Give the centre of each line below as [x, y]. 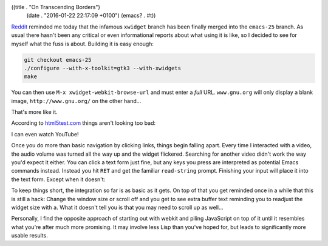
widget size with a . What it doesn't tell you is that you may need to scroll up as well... [118, 207]
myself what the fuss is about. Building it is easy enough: [83, 44]
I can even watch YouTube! [45, 134]
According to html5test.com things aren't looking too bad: [84, 123]
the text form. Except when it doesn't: [58, 179]
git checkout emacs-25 [58, 60]
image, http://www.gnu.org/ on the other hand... [76, 101]
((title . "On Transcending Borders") [56, 7]
